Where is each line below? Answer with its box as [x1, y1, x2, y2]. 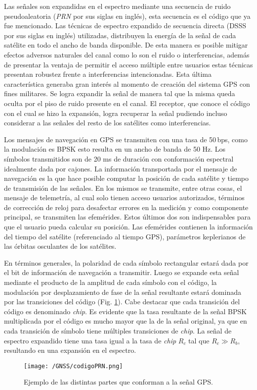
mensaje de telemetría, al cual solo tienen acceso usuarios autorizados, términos [4, 192, 245, 203]
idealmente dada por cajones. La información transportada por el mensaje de [4, 163, 237, 173]
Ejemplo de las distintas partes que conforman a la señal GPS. [24, 377, 213, 387]
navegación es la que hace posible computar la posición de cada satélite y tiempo [4, 173, 249, 183]
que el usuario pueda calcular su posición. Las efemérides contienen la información [4, 222, 253, 232]
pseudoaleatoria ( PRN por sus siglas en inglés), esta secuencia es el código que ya [4, 10, 251, 21]
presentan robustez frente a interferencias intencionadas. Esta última [4, 69, 212, 79]
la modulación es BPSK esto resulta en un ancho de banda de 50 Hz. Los [4, 144, 226, 154]
